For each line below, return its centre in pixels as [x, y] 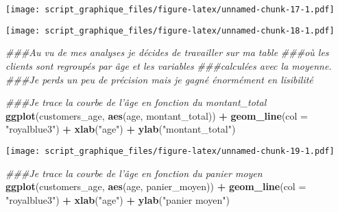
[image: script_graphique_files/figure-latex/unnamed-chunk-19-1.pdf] [170, 151]
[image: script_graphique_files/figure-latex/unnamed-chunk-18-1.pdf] [170, 30]
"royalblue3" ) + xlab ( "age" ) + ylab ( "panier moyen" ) [118, 199]
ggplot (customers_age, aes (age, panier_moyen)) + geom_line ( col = [156, 186]
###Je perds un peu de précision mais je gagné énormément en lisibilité [159, 79]
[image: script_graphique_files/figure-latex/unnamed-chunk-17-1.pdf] [170, 10]
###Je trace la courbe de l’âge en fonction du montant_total [136, 102]
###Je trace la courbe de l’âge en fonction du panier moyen [134, 173]
